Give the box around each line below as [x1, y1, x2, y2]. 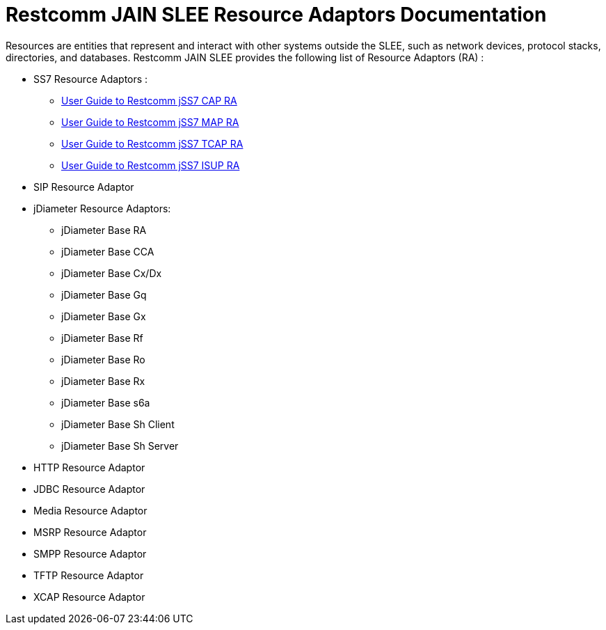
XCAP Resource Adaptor [33, 590, 145, 603]
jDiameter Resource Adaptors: [33, 202, 171, 214]
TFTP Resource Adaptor [33, 569, 144, 581]
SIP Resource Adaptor [33, 180, 134, 193]
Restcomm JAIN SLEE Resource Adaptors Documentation [6, 3, 547, 26]
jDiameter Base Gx [61, 310, 146, 322]
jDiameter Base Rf [61, 331, 143, 344]
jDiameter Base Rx [61, 375, 145, 387]
